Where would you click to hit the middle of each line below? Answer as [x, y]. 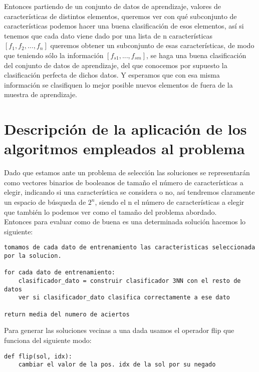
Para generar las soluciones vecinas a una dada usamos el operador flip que [119, 330]
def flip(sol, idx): [38, 356]
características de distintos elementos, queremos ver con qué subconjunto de [120, 16]
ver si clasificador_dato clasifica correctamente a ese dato [124, 298]
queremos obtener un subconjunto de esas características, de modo [152, 45]
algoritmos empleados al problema [124, 148]
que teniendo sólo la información [54, 55]
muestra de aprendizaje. [41, 94]
